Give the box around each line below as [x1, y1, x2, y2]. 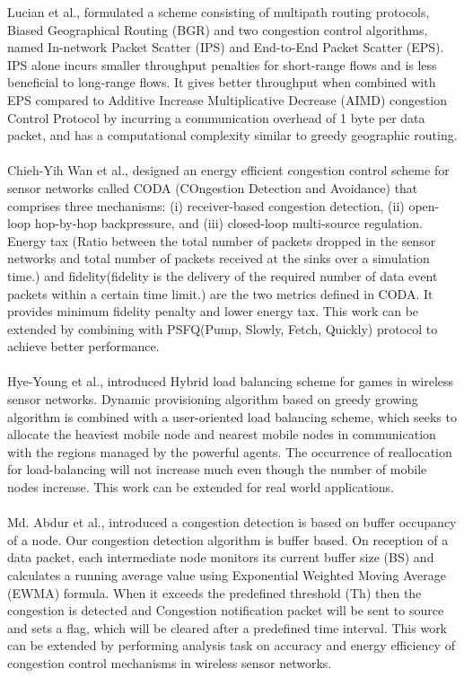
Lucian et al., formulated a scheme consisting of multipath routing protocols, [7, 3, 430, 21]
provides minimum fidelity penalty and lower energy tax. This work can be [7, 302, 419, 321]
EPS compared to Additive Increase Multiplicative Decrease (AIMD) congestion [7, 90, 447, 109]
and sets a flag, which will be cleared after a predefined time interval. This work [7, 618, 448, 637]
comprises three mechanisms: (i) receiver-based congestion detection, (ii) [7, 196, 405, 215]
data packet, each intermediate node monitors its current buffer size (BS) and [7, 548, 434, 567]
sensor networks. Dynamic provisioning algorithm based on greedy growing [7, 390, 418, 409]
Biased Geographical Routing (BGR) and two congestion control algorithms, [7, 20, 428, 39]
